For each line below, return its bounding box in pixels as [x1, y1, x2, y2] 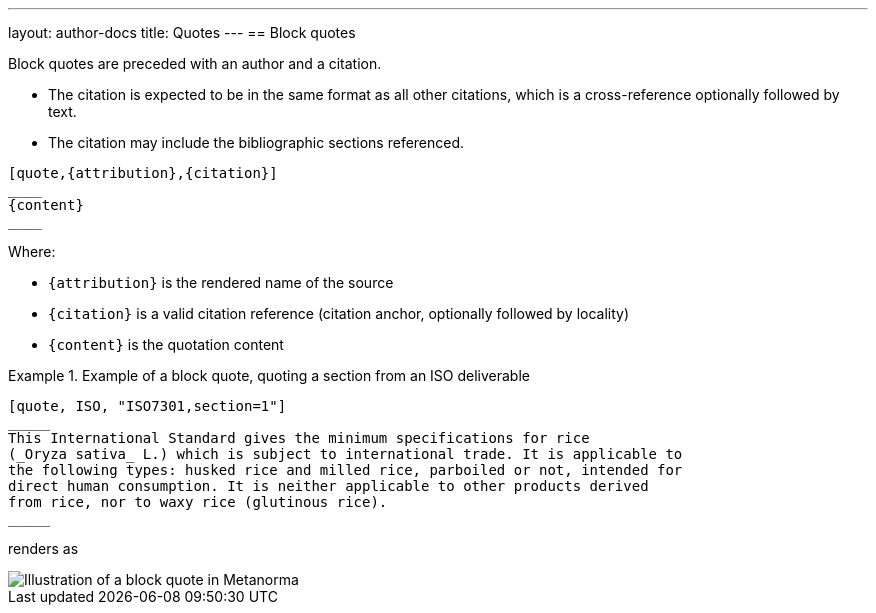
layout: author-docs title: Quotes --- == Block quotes [8, 24, 356, 41]
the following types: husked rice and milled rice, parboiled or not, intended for [8, 462, 683, 478]
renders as [8, 540, 79, 557]
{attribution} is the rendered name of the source [48, 274, 394, 291]
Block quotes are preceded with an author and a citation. [8, 55, 382, 72]
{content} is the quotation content [48, 336, 284, 353]
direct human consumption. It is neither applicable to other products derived [8, 478, 649, 494]
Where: [8, 243, 56, 260]
